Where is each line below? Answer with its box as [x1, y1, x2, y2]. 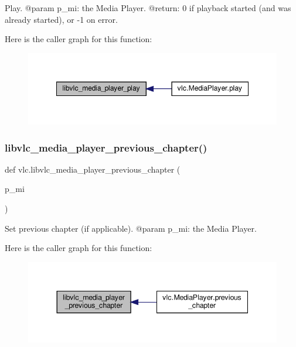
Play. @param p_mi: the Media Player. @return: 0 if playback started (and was [5, 2, 291, 13]
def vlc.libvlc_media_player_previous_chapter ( [5, 163, 181, 175]
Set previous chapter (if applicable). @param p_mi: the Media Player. [5, 222, 257, 234]
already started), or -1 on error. [5, 13, 118, 25]
